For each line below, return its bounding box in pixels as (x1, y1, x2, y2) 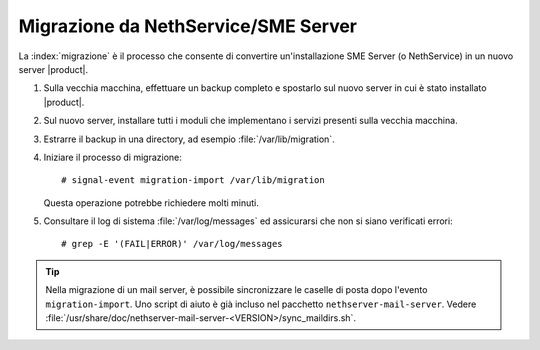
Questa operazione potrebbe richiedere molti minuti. (43, 196, 259, 209)
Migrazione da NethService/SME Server (18, 15, 358, 37)
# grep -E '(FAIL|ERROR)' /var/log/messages (61, 238, 284, 250)
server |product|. (18, 63, 89, 75)
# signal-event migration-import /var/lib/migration (61, 175, 325, 186)
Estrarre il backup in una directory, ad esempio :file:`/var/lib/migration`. (43, 133, 335, 145)
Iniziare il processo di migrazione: (43, 151, 182, 163)
